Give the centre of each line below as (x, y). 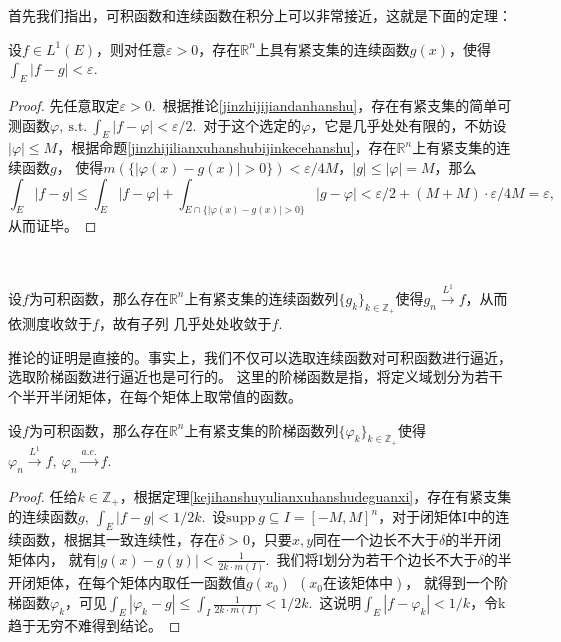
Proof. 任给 (43, 495)
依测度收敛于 (50, 323)
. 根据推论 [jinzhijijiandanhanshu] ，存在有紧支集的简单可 (331, 104)
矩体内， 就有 (52, 558)
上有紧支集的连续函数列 (261, 297)
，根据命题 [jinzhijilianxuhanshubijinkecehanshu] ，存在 (227, 147)
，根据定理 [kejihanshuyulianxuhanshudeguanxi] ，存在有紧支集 (315, 495)
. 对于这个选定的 (247, 124)
